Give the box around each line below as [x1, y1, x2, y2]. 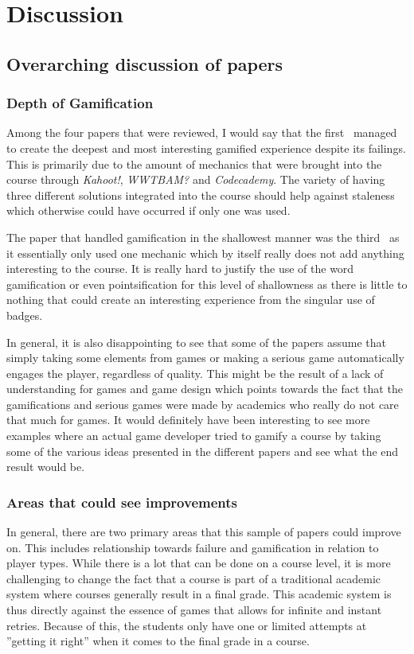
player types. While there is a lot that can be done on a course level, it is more [6, 555, 391, 571]
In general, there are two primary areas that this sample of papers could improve [6, 524, 401, 540]
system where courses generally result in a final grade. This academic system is [6, 586, 392, 602]
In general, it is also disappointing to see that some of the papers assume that [6, 333, 387, 350]
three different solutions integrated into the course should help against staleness [6, 186, 395, 203]
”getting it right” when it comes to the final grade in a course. [6, 633, 310, 649]
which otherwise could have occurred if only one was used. [6, 202, 291, 219]
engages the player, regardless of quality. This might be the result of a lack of [6, 364, 384, 381]
